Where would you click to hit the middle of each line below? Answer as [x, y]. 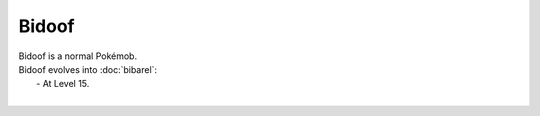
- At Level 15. [63, 84]
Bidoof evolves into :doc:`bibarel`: [88, 69]
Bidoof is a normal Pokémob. [78, 56]
